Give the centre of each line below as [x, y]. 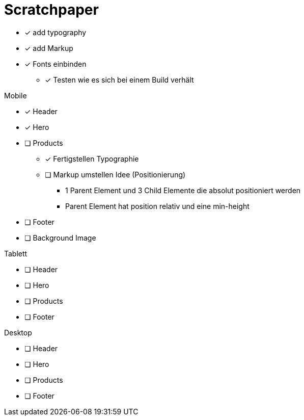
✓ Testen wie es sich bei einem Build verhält [119, 80]
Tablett [16, 253]
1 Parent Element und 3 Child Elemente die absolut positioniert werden [183, 190]
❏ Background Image [60, 238]
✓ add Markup [49, 48]
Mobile [16, 95]
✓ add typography [56, 32]
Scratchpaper [51, 10]
